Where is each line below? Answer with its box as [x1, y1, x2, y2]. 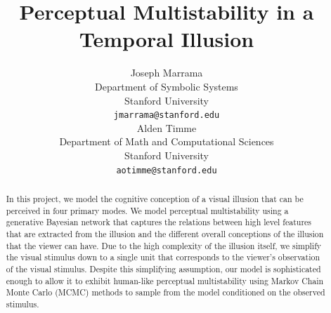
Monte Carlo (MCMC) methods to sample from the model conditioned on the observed [6, 286, 325, 298]
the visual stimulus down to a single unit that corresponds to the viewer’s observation [6, 251, 320, 263]
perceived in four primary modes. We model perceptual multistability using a [6, 204, 289, 216]
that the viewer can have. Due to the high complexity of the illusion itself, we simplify [6, 239, 322, 251]
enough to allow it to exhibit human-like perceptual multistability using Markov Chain [6, 274, 324, 286]
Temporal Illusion [79, 25, 254, 53]
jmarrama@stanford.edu [113, 110, 220, 121]
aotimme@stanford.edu [116, 165, 217, 175]
